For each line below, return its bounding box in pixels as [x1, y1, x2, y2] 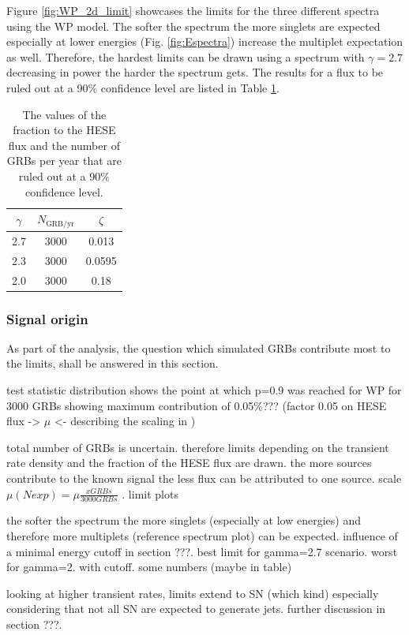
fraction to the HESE [13, 121, 116, 138]
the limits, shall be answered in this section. [6, 355, 219, 372]
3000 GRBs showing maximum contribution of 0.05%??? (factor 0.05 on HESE [6, 397, 387, 413]
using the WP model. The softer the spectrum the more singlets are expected [6, 17, 381, 34]
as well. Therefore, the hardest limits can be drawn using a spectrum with [6, 48, 365, 65]
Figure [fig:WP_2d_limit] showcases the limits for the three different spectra [6, 2, 380, 18]
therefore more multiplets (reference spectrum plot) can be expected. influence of [6, 528, 398, 543]
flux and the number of [8, 136, 120, 153]
